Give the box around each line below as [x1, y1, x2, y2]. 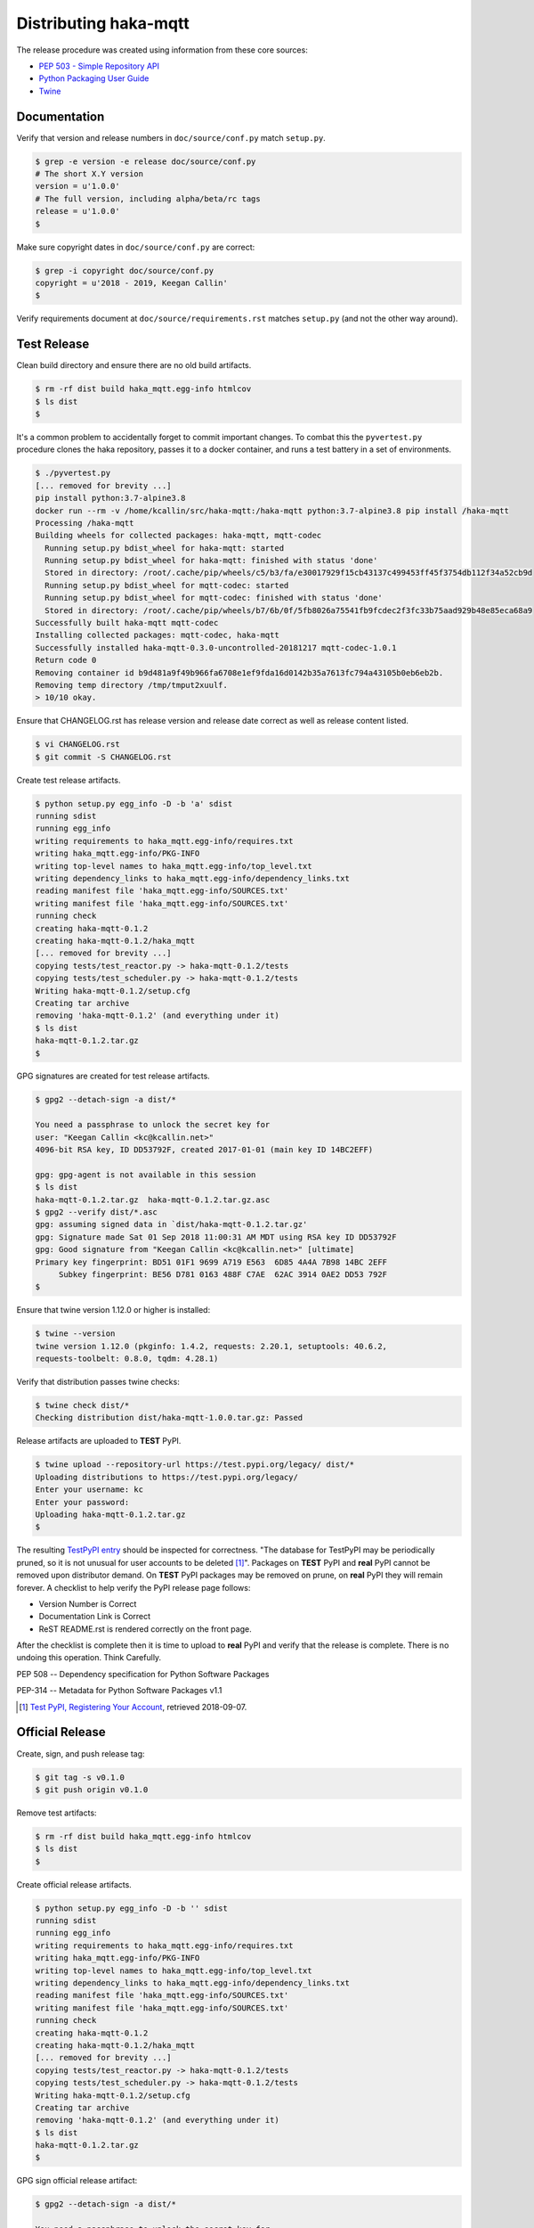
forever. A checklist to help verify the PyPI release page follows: [16, 1582, 251, 1593]
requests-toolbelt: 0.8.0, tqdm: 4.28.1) [35, 1354, 219, 1364]
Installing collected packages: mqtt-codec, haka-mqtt [35, 630, 279, 641]
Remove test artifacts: [16, 1807, 97, 1818]
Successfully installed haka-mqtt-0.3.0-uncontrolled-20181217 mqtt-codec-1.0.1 [35, 643, 397, 652]
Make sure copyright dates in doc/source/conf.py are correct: [16, 242, 255, 252]
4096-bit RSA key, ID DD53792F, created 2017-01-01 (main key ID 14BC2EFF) [35, 1145, 374, 1155]
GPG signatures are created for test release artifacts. [16, 1070, 211, 1082]
